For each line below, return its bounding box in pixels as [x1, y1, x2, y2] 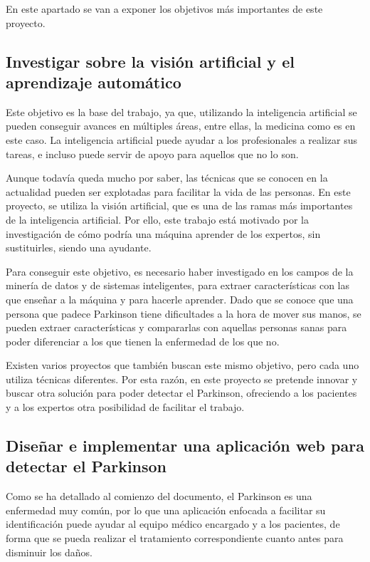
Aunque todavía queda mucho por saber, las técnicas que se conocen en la [6, 170, 328, 185]
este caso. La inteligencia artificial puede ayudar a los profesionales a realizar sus [6, 132, 358, 147]
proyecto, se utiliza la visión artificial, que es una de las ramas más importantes [6, 198, 353, 213]
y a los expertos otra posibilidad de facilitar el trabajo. [6, 400, 245, 415]
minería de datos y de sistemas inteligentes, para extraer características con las [6, 278, 349, 293]
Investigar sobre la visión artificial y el [6, 50, 295, 72]
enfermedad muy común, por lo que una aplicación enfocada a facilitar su [6, 502, 326, 517]
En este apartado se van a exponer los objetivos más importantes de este [6, 1, 323, 16]
